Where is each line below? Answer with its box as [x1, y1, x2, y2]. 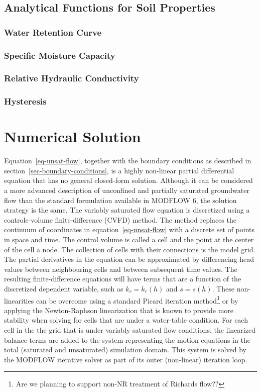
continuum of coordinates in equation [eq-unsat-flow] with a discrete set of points [4, 224, 255, 235]
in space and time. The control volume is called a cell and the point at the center [4, 234, 254, 245]
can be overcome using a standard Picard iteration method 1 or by [36, 293, 238, 306]
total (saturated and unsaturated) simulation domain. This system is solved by [4, 344, 246, 355]
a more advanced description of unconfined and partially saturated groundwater [4, 185, 249, 195]
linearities [4, 295, 34, 306]
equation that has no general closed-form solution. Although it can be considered [4, 175, 253, 185]
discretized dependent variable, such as [4, 283, 123, 293]
